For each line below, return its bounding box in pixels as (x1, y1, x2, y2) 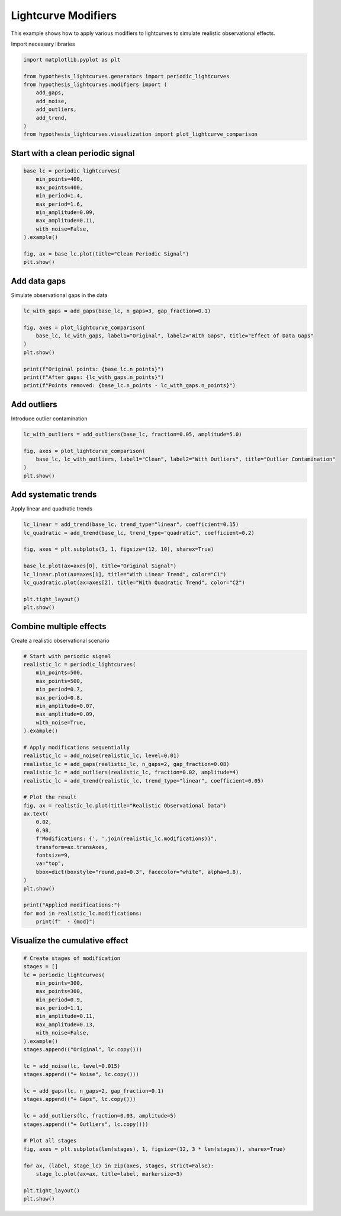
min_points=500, (36, 669, 83, 676)
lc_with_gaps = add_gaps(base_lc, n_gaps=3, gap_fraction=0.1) (23, 307, 211, 314)
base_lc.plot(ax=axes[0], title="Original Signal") (23, 563, 177, 569)
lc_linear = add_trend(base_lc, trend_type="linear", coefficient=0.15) (23, 521, 239, 528)
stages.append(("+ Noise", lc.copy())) (23, 1071, 139, 1078)
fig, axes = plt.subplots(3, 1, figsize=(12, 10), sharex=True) (23, 546, 214, 553)
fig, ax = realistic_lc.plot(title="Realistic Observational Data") (23, 802, 227, 809)
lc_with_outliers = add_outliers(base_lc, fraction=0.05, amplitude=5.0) (23, 430, 242, 438)
